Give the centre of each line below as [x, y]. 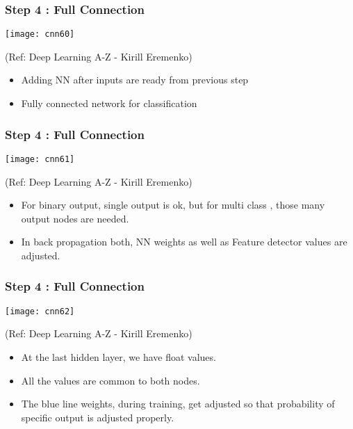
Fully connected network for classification [109, 103]
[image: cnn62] [40, 311]
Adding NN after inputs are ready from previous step [135, 80]
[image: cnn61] [40, 159]
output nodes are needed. [75, 218]
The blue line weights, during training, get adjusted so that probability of [178, 404]
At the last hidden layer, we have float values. [118, 356]
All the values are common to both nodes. [110, 380]
